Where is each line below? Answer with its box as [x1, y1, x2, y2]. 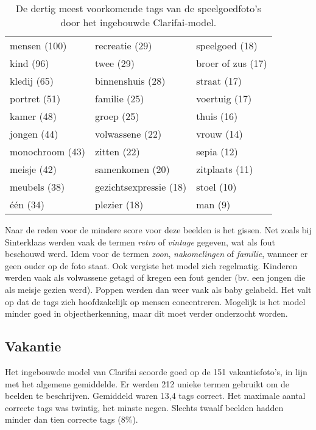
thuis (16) [196, 109, 238, 123]
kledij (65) [10, 74, 54, 88]
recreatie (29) [95, 38, 152, 52]
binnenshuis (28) [95, 74, 166, 88]
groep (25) [95, 109, 139, 123]
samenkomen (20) [95, 162, 170, 176]
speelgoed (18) [196, 38, 258, 52]
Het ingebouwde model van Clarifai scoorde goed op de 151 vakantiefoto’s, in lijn [5, 365, 307, 378]
